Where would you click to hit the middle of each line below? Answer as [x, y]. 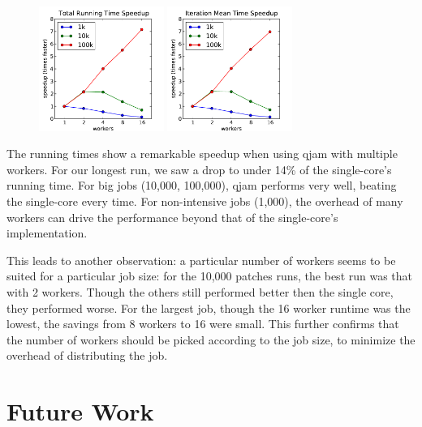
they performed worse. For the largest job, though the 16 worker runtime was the [209, 307]
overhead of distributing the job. [87, 355]
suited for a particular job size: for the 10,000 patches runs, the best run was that [210, 276]
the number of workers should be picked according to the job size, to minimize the [211, 339]
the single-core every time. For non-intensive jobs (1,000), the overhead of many [205, 201]
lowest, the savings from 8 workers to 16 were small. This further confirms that [203, 324]
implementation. [47, 233]
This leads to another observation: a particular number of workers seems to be [201, 260]
